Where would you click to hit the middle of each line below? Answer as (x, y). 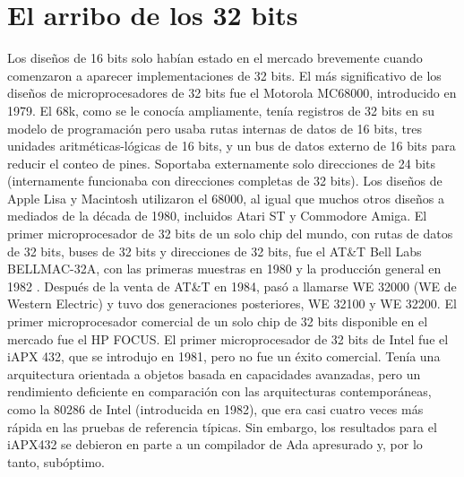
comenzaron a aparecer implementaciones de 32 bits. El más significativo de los (224, 75)
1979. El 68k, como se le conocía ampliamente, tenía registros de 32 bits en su (221, 110)
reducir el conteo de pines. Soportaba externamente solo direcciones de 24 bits (222, 163)
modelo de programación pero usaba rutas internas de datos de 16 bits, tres (215, 128)
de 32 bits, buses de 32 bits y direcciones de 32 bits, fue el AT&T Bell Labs (215, 251)
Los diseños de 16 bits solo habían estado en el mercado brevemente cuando (215, 58)
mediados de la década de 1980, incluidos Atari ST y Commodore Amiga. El (217, 216)
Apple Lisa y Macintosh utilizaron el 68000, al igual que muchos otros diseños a (226, 198)
